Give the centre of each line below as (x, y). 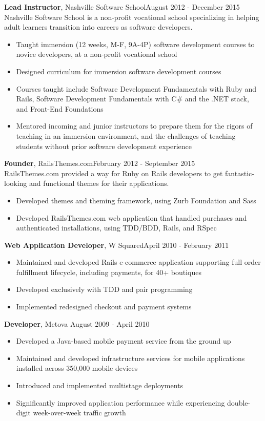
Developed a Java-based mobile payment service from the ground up (124, 341)
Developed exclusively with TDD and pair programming (104, 289)
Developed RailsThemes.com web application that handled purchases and (131, 217)
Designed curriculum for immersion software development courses (119, 71)
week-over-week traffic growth (79, 413)
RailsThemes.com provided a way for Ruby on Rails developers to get (114, 173)
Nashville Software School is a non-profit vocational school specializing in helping (132, 17)
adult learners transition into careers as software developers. (98, 27)
